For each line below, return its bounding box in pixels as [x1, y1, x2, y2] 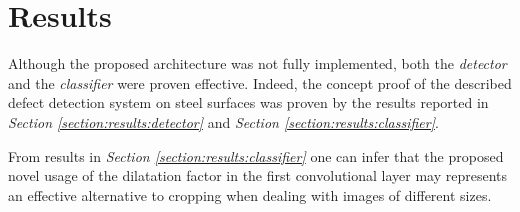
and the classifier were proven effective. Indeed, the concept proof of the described [8, 72, 512, 93]
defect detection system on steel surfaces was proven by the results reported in [8, 92, 489, 113]
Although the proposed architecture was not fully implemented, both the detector [8, 53, 507, 74]
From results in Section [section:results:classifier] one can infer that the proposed [8, 145, 504, 166]
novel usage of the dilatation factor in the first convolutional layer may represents [8, 165, 508, 186]
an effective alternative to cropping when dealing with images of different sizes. [8, 184, 492, 205]
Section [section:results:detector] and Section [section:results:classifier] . [8, 111, 439, 132]
